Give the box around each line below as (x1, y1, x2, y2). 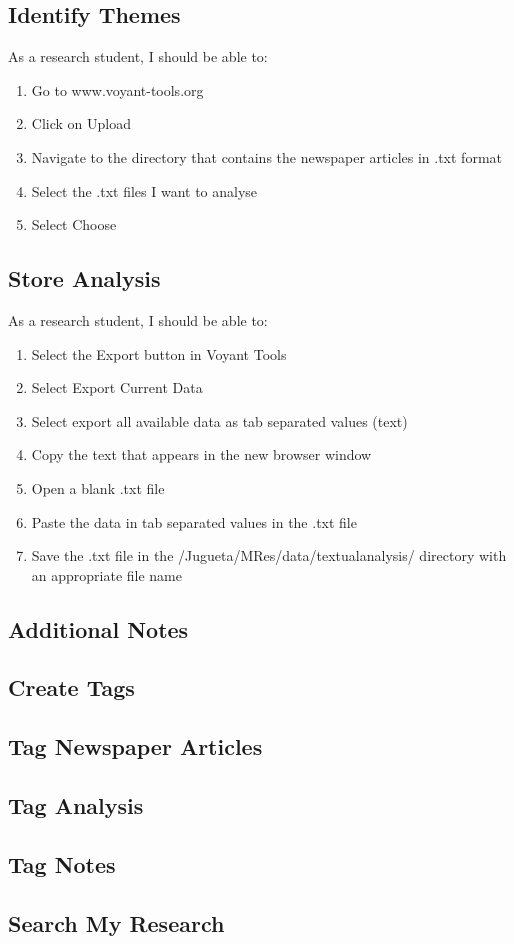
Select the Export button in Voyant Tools (31, 343, 287, 364)
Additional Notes (8, 613, 189, 644)
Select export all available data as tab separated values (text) (31, 410, 408, 431)
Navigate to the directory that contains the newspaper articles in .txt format (31, 146, 502, 167)
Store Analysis (8, 263, 161, 294)
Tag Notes (8, 848, 116, 879)
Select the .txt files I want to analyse (31, 180, 258, 201)
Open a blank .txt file (31, 477, 165, 498)
